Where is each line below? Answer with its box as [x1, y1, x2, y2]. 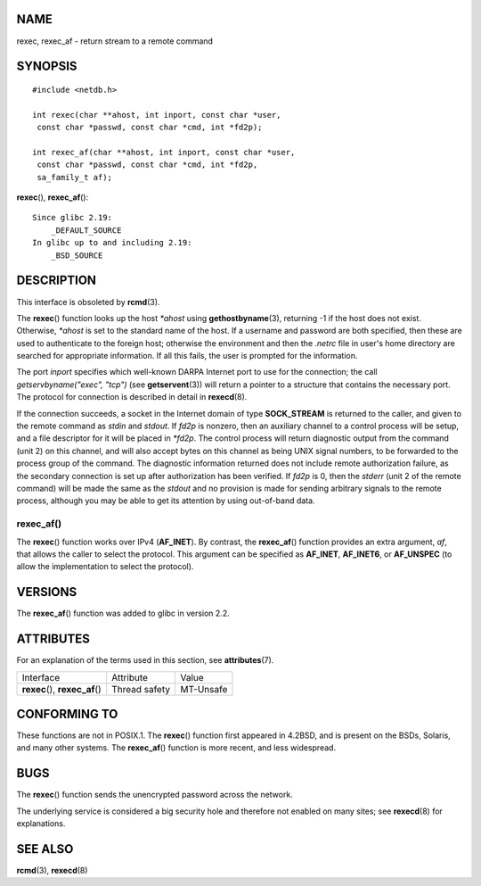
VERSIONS [16, 584, 77, 600]
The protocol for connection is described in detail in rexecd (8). [16, 392, 248, 402]
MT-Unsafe [179, 683, 228, 695]
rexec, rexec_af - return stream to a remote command [16, 36, 214, 46]
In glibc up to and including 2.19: [32, 237, 192, 248]
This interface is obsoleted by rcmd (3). [16, 296, 160, 307]
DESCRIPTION [16, 273, 97, 288]
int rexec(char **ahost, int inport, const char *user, [32, 110, 281, 120]
